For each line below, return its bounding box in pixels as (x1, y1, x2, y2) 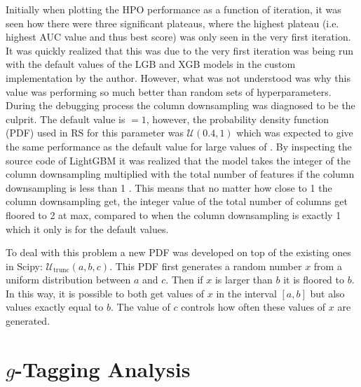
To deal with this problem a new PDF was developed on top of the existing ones (6, 245, 351, 260)
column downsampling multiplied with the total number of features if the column (6, 167, 355, 181)
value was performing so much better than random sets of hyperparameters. (6, 84, 332, 99)
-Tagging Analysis (15, 354, 191, 383)
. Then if (165, 272, 203, 287)
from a (313, 258, 342, 273)
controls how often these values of (181, 300, 326, 314)
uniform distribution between (6, 272, 131, 287)
